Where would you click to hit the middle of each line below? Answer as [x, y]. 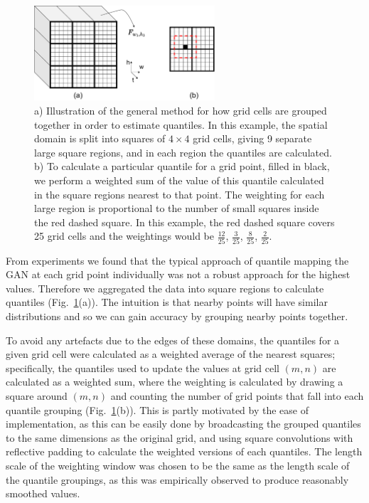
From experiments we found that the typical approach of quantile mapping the [177, 260]
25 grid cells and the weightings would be [124, 236]
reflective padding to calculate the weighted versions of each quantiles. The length [184, 451]
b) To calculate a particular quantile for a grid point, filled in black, [182, 166]
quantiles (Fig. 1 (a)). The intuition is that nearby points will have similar [167, 302]
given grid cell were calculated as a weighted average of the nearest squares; [171, 354]
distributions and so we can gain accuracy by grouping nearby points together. [177, 316]
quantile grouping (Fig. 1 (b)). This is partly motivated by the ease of [157, 409]
